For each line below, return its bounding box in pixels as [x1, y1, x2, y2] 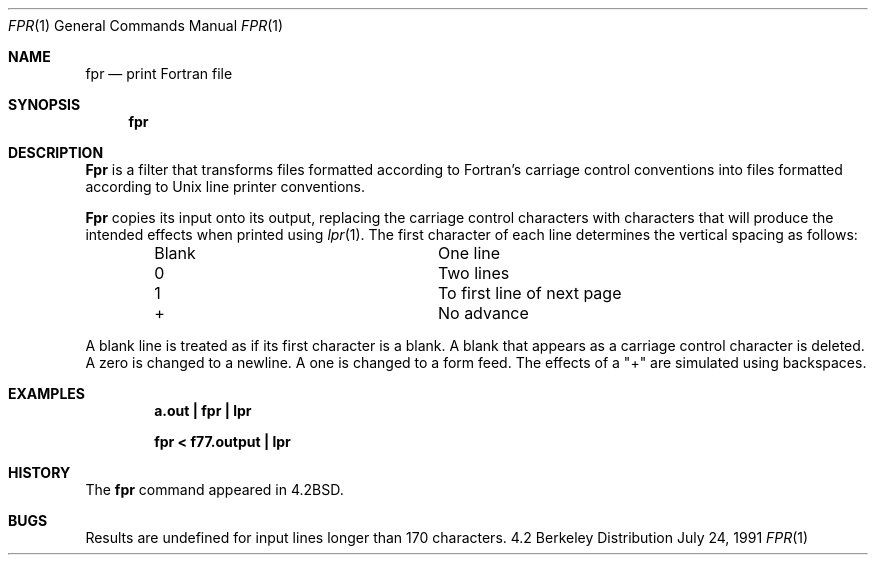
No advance [437, 303, 529, 323]
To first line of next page [437, 283, 622, 303]
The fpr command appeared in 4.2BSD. [85, 481, 344, 498]
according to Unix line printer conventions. [85, 178, 366, 195]
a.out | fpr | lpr [154, 402, 252, 419]
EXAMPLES [8, 385, 85, 402]
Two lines [437, 263, 510, 283]
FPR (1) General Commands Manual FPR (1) [8, 17, 284, 34]
